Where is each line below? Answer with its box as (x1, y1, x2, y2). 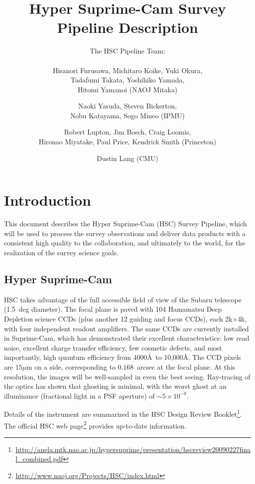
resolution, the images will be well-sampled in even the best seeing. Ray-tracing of (4, 371, 251, 381)
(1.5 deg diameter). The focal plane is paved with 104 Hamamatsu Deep (4, 304, 222, 314)
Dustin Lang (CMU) (97, 153, 158, 163)
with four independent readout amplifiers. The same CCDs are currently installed (4, 323, 249, 333)
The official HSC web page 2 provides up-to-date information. (4, 419, 186, 430)
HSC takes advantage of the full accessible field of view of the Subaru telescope (4, 294, 242, 304)
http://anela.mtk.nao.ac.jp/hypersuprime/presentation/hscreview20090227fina (15, 444, 251, 454)
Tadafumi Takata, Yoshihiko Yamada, (71, 75, 184, 85)
